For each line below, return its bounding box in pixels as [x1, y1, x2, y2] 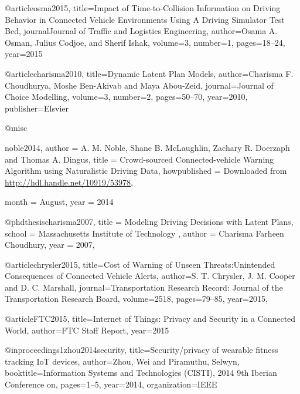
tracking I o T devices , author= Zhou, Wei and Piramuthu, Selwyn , [5, 355, 240, 367]
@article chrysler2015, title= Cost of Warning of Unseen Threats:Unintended [5, 258, 275, 270]
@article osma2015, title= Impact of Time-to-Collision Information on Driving [5, 2, 281, 14]
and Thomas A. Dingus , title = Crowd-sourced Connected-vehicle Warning [5, 153, 274, 165]
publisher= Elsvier [5, 102, 69, 114]
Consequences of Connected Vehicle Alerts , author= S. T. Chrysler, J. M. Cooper [5, 270, 295, 282]
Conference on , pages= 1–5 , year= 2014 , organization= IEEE [5, 378, 217, 390]
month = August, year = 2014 [5, 196, 114, 208]
